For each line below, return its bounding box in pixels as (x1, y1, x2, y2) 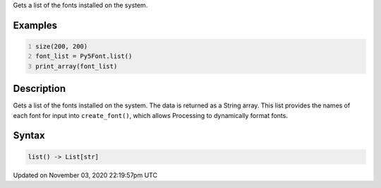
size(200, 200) (35, 42, 88, 50)
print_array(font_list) (35, 62, 118, 70)
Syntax (13, 129, 45, 141)
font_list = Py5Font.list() (35, 52, 133, 60)
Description (13, 83, 66, 95)
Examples (13, 19, 58, 31)
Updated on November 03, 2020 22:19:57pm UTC (13, 170, 158, 180)
